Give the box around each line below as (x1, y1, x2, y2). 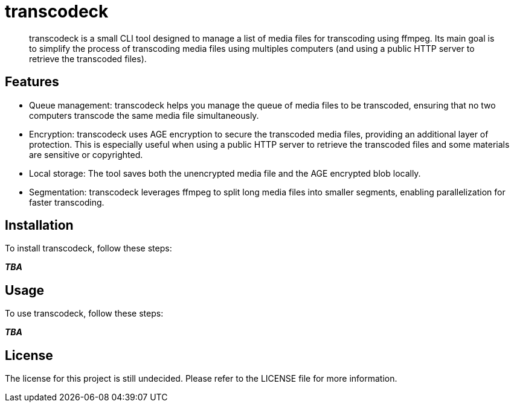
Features (5, 74, 59, 90)
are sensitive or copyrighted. (29, 149, 143, 160)
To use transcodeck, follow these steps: (5, 308, 164, 319)
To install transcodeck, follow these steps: (5, 243, 172, 254)
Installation (5, 218, 74, 233)
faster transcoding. (29, 197, 104, 207)
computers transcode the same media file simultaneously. (29, 110, 259, 121)
